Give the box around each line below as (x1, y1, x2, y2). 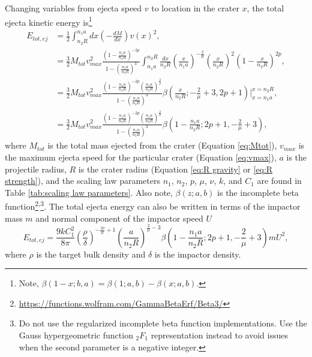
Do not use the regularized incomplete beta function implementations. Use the (19, 317, 307, 329)
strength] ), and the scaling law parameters (5, 174, 160, 187)
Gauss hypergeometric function (19, 328, 133, 341)
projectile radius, (5, 162, 67, 175)
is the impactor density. (154, 247, 241, 260)
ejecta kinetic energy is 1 (5, 14, 92, 28)
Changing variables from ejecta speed (5, 2, 142, 14)
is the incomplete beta (217, 186, 299, 198)
